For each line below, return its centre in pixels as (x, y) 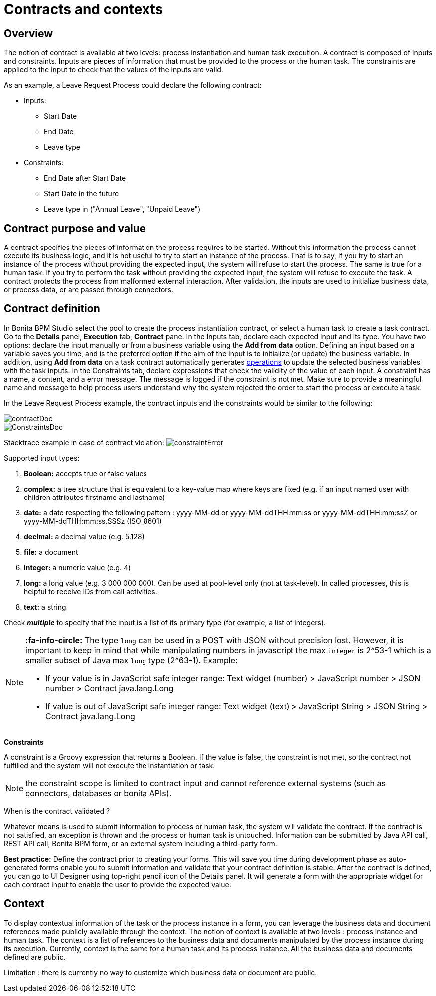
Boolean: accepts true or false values (85, 473)
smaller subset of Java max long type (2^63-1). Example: (132, 660)
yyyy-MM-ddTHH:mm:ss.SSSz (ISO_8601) (93, 521)
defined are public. (35, 957)
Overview (29, 33)
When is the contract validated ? (57, 811)
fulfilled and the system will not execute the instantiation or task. (110, 765)
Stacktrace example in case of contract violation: (84, 442)
